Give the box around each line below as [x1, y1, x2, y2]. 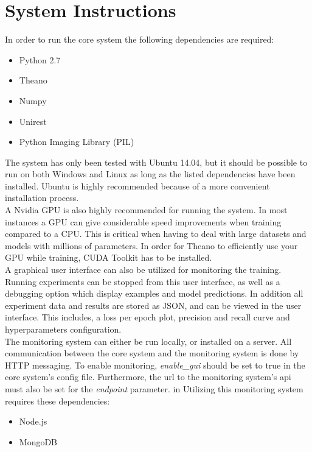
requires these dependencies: [5, 394, 110, 407]
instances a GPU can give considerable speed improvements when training [5, 215, 282, 228]
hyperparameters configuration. [5, 323, 122, 335]
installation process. [5, 191, 79, 204]
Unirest [19, 115, 47, 127]
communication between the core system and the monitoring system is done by [5, 347, 299, 359]
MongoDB [19, 435, 58, 448]
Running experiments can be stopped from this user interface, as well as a [5, 275, 280, 288]
